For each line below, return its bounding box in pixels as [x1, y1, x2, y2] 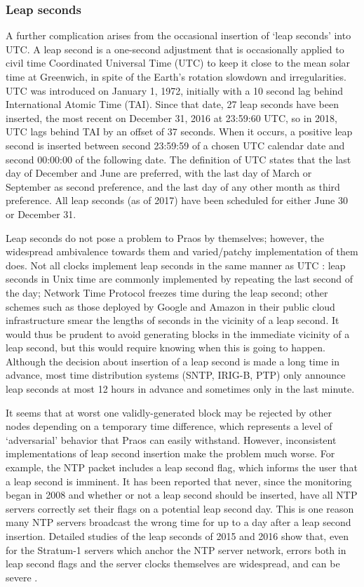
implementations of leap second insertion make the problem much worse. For [6, 446, 335, 461]
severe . [6, 569, 38, 584]
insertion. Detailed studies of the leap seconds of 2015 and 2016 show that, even [6, 529, 349, 543]
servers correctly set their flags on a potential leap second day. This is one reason [6, 501, 354, 515]
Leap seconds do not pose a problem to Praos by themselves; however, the [6, 230, 324, 245]
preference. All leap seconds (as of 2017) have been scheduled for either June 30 [6, 193, 348, 208]
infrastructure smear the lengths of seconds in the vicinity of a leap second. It [6, 313, 339, 328]
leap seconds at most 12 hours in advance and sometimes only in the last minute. [6, 382, 355, 396]
